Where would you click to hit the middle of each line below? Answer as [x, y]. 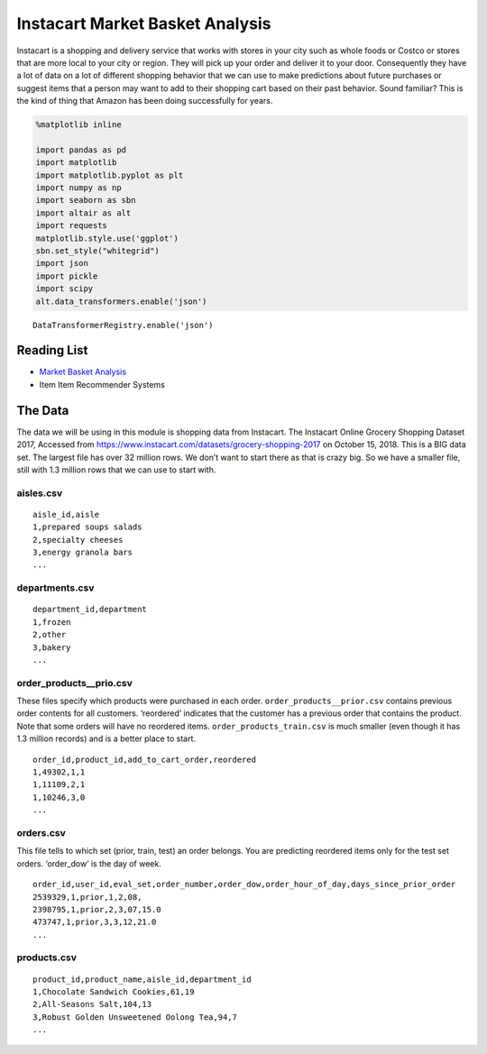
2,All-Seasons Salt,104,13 [92, 1004]
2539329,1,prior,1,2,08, [87, 897]
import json [62, 263]
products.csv [46, 958]
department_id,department [90, 609]
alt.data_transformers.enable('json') [121, 301]
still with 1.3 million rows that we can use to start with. [116, 470]
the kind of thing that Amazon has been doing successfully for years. [145, 101]
